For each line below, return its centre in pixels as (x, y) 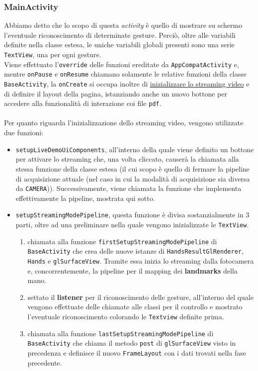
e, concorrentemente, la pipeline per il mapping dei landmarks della (132, 270)
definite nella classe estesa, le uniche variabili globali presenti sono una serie (119, 45)
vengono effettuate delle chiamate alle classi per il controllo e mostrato (135, 307)
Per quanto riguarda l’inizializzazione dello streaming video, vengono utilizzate (124, 123)
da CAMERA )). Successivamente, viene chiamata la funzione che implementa (129, 188)
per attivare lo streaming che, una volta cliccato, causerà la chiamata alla (127, 159)
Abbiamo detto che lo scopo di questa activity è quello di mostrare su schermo (123, 25)
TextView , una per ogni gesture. (53, 54)
